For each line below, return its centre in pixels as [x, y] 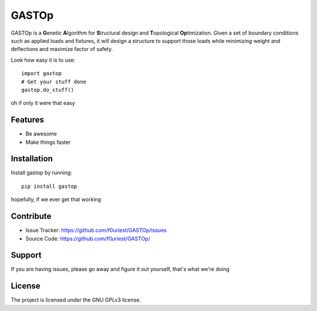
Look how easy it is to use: [43, 60]
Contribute [31, 216]
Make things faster [48, 142]
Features [27, 120]
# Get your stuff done [54, 82]
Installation [32, 159]
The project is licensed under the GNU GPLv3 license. [76, 300]
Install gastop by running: [42, 173]
